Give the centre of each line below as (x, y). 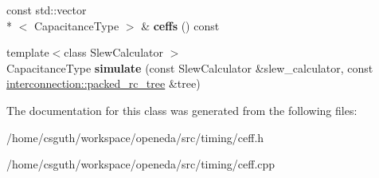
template (28, 52)
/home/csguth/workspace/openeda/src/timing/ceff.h (135, 137)
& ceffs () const (180, 25)
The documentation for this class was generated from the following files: (182, 110)
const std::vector (47, 10)
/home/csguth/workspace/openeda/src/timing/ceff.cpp (141, 164)
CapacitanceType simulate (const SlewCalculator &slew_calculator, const (190, 67)
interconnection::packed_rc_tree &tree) (104, 83)
